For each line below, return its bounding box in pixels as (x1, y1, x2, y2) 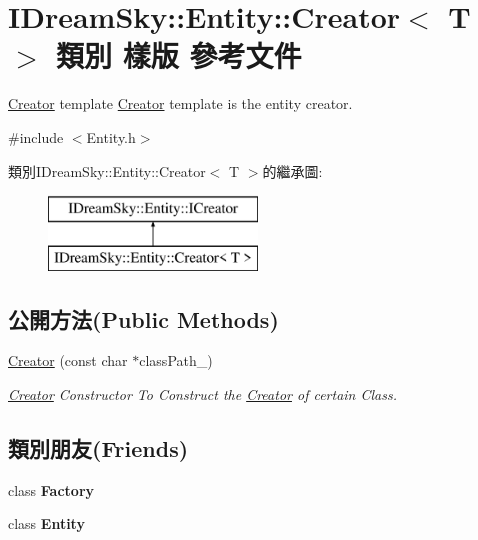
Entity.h (86, 126, 136, 147)
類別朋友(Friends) (8, 433, 189, 464)
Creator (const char (8, 350, 128, 371)
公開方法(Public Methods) (8, 303, 279, 334)
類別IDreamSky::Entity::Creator (8, 160, 206, 181)
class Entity (8, 513, 85, 534)
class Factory (8, 479, 95, 500)
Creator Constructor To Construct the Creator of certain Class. (8, 384, 398, 405)
